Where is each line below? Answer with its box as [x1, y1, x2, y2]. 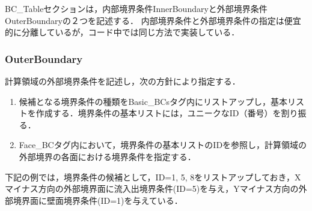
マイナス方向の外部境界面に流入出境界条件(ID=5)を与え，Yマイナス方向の [5, 182, 299, 195]
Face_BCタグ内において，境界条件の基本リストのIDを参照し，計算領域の [19, 138, 307, 151]
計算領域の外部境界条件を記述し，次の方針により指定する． [5, 75, 240, 87]
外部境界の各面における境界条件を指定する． [19, 150, 196, 162]
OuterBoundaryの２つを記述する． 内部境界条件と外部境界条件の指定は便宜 [5, 14, 301, 26]
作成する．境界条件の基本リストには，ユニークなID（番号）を [35, 107, 281, 119]
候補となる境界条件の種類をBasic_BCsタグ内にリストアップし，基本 [19, 95, 287, 107]
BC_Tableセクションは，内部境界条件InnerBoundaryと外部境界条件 [5, 2, 268, 14]
